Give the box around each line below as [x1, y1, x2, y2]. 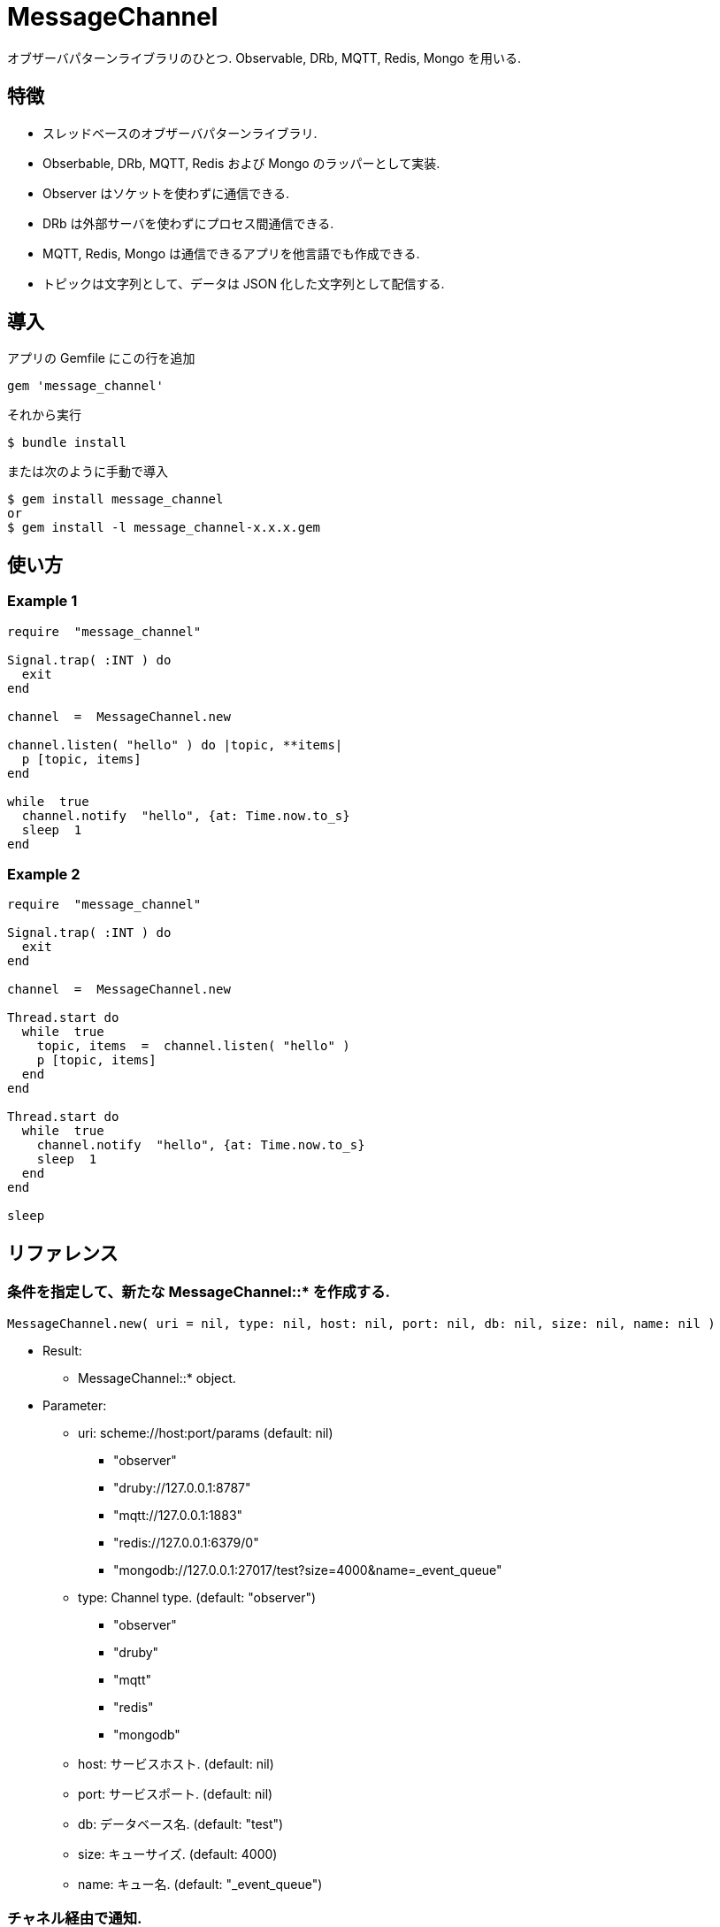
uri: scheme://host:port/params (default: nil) [78, 1424, 333, 1440]
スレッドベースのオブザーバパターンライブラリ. [42, 125, 318, 141]
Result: [42, 1342, 82, 1358]
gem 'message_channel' [7, 379, 165, 394]
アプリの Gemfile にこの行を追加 [7, 350, 195, 366]
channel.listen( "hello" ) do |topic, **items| [7, 737, 343, 752]
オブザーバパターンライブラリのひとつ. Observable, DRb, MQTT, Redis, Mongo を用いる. [7, 50, 521, 65]
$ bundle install [7, 435, 126, 450]
